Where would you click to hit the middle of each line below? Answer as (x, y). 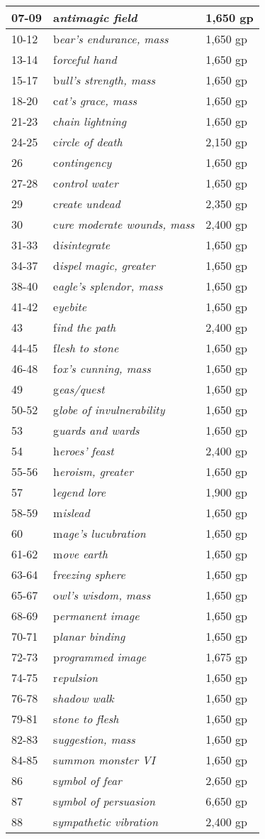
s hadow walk (83, 698)
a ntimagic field (95, 17)
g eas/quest (79, 389)
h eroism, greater (93, 471)
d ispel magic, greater (104, 265)
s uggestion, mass (94, 739)
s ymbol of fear (87, 780)
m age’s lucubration (99, 533)
